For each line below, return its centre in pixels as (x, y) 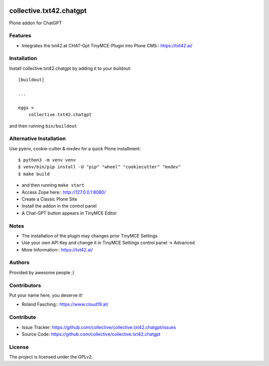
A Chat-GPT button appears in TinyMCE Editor (69, 213)
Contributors (25, 285)
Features (20, 36)
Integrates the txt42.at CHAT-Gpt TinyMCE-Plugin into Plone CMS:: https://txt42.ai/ (107, 45)
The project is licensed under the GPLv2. (51, 357)
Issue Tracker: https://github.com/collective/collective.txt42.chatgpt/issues (99, 327)
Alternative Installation (37, 138)
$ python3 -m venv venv (47, 160)
